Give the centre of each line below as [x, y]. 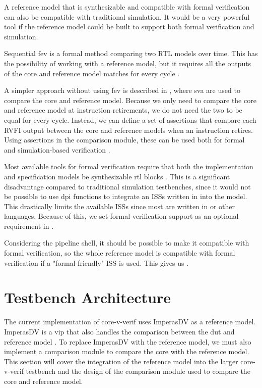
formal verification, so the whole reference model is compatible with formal [120, 253]
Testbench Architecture [88, 297]
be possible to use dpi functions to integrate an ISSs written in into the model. [126, 196]
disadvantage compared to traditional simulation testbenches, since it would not [127, 186]
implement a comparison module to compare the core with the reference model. [127, 351]
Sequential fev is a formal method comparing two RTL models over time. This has [131, 53]
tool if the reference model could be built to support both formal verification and [129, 27]
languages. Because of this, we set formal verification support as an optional [121, 216]
